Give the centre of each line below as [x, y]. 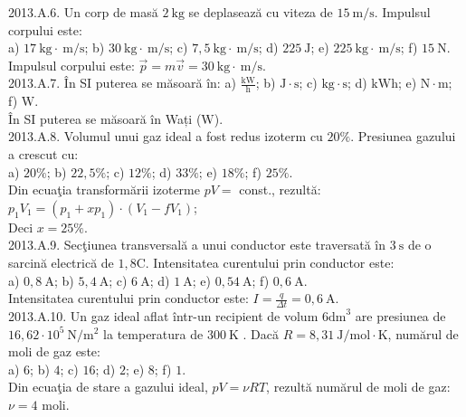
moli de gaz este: [54, 351]
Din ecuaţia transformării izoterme [104, 190]
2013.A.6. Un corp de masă [83, 12]
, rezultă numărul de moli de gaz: [358, 387]
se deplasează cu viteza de [261, 12]
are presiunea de [400, 315]
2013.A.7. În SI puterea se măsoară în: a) [122, 83]
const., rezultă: [280, 190]
